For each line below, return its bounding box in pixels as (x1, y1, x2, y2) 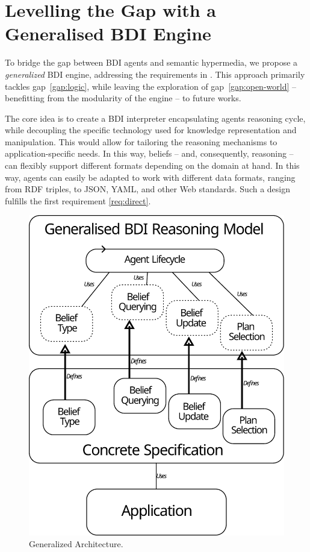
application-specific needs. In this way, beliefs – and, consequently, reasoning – (5, 147, 294, 160)
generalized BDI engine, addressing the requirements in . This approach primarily (5, 67, 305, 80)
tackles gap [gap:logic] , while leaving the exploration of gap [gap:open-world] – (5, 80, 297, 92)
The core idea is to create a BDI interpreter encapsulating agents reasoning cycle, (5, 111, 306, 124)
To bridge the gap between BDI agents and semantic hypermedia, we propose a (5, 56, 298, 69)
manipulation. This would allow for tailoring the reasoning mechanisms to (5, 135, 277, 148)
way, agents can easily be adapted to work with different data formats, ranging (5, 171, 296, 183)
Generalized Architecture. (29, 538, 123, 550)
